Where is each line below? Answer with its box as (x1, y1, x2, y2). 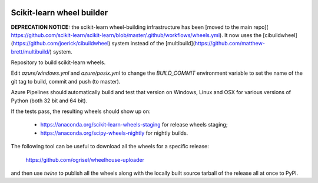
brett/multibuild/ (11, 48, 50, 55)
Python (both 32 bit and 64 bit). (11, 97, 88, 104)
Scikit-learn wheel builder (11, 8, 108, 18)
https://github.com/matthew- (194, 40, 265, 47)
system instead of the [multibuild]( (111, 40, 196, 47)
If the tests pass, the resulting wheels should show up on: (11, 108, 151, 115)
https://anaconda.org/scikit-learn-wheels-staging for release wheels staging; (40, 121, 228, 128)
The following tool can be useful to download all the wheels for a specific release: (11, 143, 209, 150)
